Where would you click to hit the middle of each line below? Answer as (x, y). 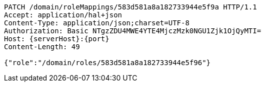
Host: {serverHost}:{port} (57, 39)
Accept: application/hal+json (63, 15)
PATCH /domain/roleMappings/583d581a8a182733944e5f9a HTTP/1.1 (130, 7)
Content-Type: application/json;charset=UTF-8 (97, 23)
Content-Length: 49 (42, 47)
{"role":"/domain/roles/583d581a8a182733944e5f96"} (107, 63)
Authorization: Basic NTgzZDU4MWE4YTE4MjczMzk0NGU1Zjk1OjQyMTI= (133, 31)
